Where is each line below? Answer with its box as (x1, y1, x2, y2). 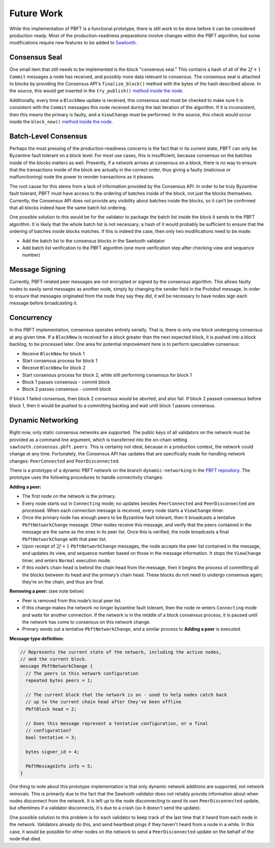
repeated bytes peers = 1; (25, 678, 93, 683)
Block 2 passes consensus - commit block (22, 386, 112, 392)
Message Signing (9, 265, 66, 274)
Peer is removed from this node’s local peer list (22, 597, 121, 604)
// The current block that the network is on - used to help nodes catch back (25, 692, 227, 698)
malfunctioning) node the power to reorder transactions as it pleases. (9, 174, 155, 180)
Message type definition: (9, 635, 64, 641)
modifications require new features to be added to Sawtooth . (9, 40, 137, 46)
